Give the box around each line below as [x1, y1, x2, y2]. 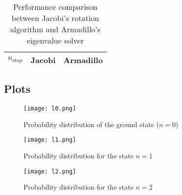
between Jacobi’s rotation [11, 12, 99, 23]
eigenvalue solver [26, 35, 84, 46]
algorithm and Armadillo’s [10, 23, 101, 35]
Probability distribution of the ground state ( [23, 119, 159, 129]
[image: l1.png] [23, 136, 76, 144]
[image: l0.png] [23, 105, 76, 112]
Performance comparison [13, 1, 98, 12]
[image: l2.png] [23, 168, 76, 175]
